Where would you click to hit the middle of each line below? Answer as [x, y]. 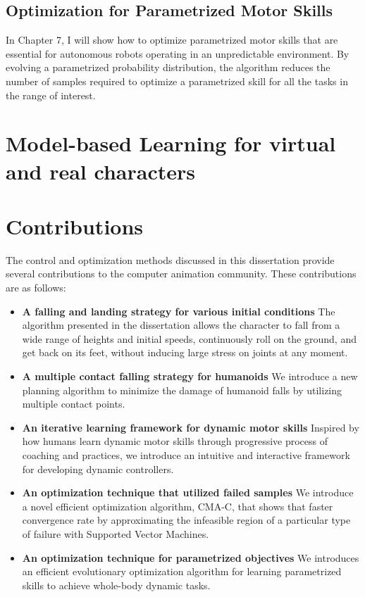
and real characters [100, 171]
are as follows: [36, 288]
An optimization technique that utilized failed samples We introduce [188, 492]
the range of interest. [51, 95]
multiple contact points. [74, 404]
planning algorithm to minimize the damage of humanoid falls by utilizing [182, 390]
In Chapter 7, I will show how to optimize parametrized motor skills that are [172, 40]
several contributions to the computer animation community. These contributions [181, 274]
